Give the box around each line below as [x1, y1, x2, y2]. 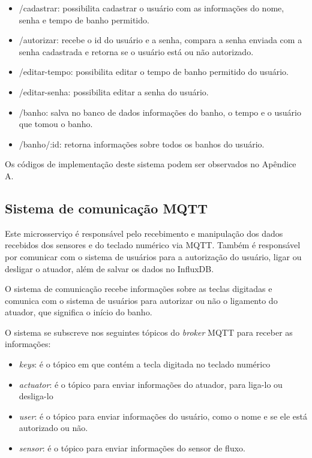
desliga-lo [19, 390, 53, 402]
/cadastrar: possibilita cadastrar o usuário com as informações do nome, [19, 2, 284, 14]
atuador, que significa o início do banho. [5, 306, 152, 318]
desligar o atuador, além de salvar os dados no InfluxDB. [5, 262, 214, 275]
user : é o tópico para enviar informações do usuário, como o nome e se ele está [19, 409, 307, 422]
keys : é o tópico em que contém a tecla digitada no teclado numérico [19, 358, 271, 370]
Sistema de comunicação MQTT [5, 198, 208, 217]
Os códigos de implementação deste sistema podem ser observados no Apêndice [5, 158, 296, 170]
